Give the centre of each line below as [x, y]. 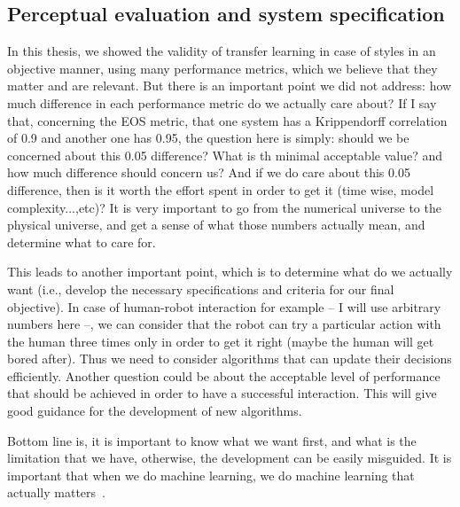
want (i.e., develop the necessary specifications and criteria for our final [201, 289]
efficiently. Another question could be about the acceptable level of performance [224, 375]
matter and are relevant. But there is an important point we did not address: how [230, 86]
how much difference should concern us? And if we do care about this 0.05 [209, 172]
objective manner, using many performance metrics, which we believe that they [222, 68]
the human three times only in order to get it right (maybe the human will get [221, 341]
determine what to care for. [82, 242]
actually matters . [56, 492]
